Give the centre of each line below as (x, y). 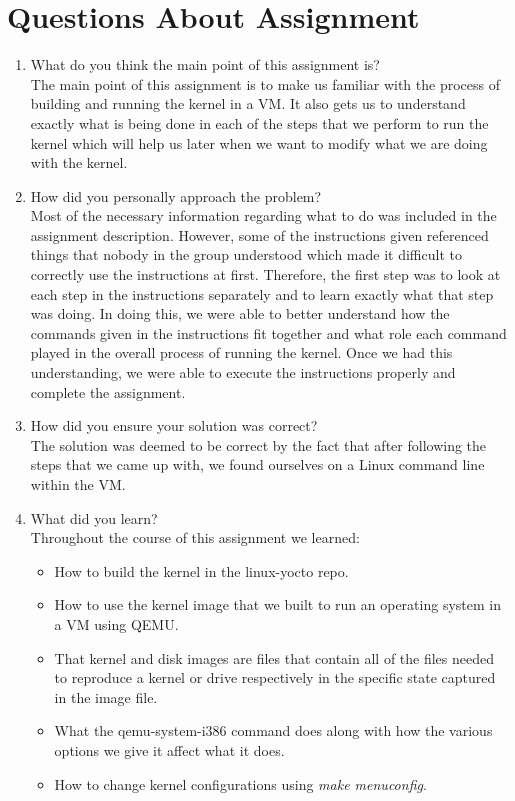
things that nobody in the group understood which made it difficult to (246, 254)
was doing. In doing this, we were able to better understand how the (240, 313)
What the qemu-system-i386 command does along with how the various (273, 730)
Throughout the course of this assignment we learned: (195, 537)
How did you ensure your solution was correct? (174, 425)
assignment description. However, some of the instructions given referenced (259, 234)
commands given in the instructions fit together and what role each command (268, 332)
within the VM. (78, 484)
